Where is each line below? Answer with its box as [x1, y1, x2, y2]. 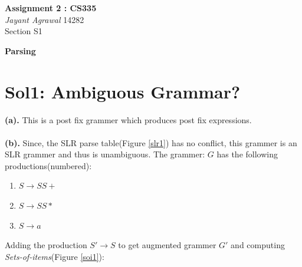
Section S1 [5, 25, 42, 37]
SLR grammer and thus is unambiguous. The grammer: [5, 148, 205, 160]
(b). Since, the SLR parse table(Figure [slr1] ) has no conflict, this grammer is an [5, 136, 297, 149]
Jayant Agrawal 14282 [5, 13, 84, 25]
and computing [231, 239, 285, 251]
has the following [216, 148, 278, 160]
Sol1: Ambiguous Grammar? [5, 79, 241, 103]
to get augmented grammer [118, 239, 216, 251]
